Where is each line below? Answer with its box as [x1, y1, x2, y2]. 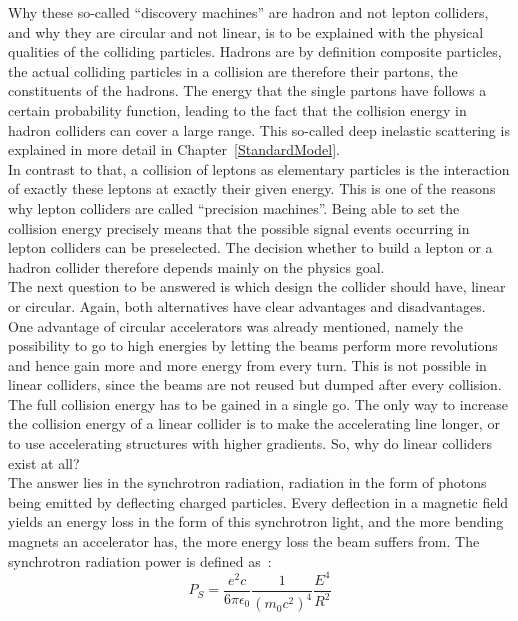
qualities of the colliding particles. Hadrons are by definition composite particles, [8, 41, 502, 62]
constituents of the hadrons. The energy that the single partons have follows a [8, 80, 487, 101]
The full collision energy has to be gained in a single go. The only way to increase [8, 393, 509, 414]
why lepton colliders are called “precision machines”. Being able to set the [8, 197, 460, 218]
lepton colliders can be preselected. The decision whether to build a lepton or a [8, 237, 493, 258]
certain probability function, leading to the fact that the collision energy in [8, 99, 467, 120]
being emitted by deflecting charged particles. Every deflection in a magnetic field [8, 491, 509, 512]
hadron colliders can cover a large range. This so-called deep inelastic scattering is [8, 119, 510, 140]
